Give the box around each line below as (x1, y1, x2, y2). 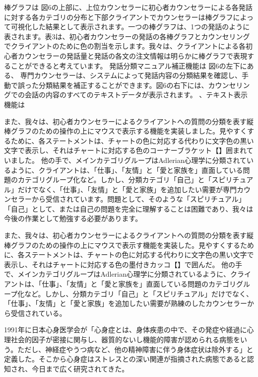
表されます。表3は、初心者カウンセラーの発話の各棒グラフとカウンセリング (4, 31, 250, 41)
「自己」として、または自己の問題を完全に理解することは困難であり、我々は (4, 203, 254, 214)
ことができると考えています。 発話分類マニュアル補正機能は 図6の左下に (10, 60, 247, 71)
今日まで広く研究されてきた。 (32, 363, 129, 374)
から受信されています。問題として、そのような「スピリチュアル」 (31, 194, 246, 204)
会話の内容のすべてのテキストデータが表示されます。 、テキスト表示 (24, 89, 248, 100)
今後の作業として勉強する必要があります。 (4, 213, 142, 224)
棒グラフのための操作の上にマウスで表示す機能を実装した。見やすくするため (4, 239, 254, 250)
